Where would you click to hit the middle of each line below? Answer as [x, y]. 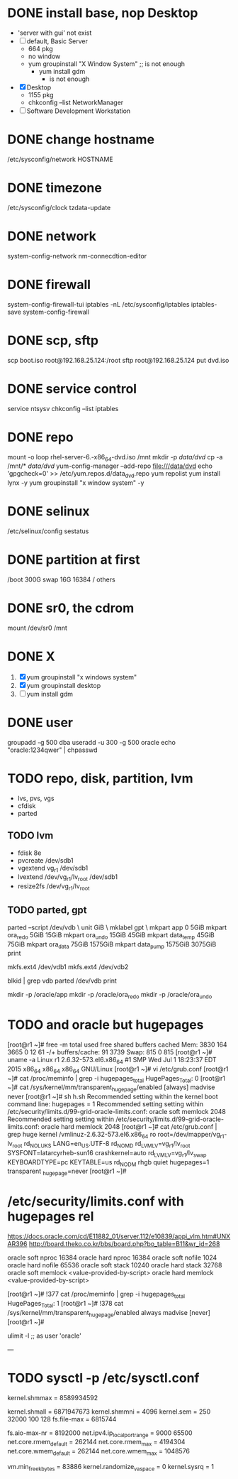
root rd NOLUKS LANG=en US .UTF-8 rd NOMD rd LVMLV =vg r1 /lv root [101, 1145]
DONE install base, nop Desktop [103, 13]
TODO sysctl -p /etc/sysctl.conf [103, 1378]
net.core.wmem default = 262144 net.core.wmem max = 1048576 [98, 1452]
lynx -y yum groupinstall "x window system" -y [76, 483]
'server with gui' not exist [55, 33]
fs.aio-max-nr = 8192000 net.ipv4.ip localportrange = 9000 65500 [100, 1434]
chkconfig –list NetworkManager [76, 102]
